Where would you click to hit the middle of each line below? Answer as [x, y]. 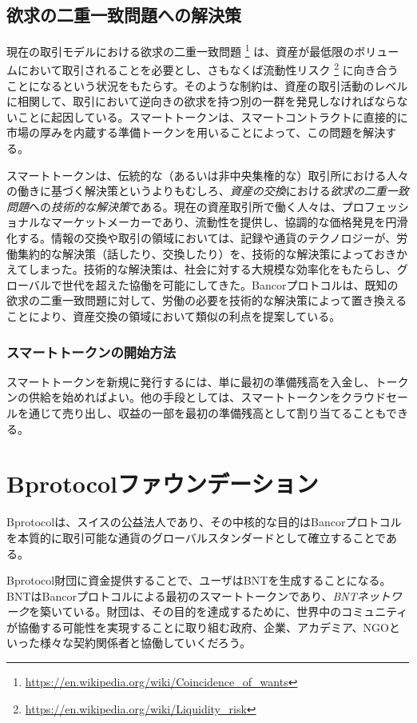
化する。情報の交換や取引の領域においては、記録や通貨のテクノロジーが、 [202, 238]
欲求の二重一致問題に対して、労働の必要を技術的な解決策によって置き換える [207, 300]
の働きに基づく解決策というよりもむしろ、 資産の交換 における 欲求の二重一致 [208, 191]
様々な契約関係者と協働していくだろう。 [145, 643]
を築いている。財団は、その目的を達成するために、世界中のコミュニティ [218, 611]
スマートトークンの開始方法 [91, 352]
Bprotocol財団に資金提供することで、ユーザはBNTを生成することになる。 [199, 580]
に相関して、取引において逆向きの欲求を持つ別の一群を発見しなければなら [202, 101]
